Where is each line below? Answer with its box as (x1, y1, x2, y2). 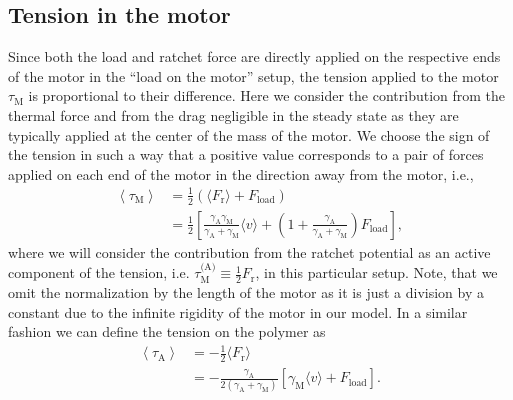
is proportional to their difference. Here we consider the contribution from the (28, 85, 506, 106)
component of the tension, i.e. (8, 262, 190, 283)
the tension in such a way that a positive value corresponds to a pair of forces (8, 144, 484, 165)
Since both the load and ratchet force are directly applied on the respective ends (8, 46, 501, 67)
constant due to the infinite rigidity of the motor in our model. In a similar (8, 301, 468, 322)
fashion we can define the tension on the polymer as (8, 321, 326, 342)
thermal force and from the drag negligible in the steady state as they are (8, 104, 459, 125)
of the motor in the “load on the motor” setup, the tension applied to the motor (8, 65, 499, 86)
